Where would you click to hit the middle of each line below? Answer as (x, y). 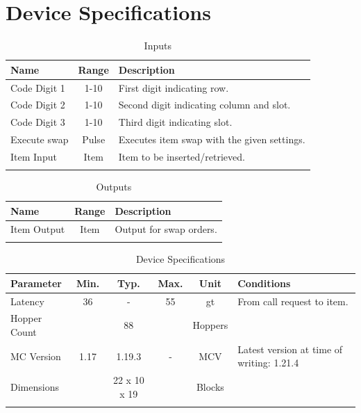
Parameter (36, 283)
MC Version (36, 356)
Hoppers (210, 325)
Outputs (114, 187)
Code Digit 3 (38, 122)
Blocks (210, 387)
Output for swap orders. (166, 228)
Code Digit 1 (38, 87)
